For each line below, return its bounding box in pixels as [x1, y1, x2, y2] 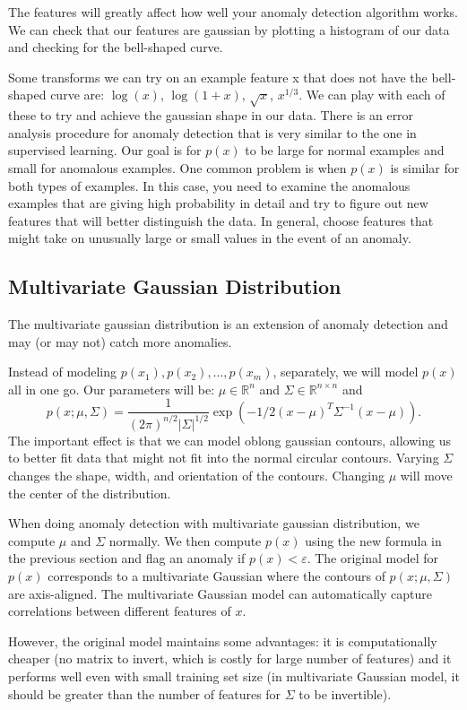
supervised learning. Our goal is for [8, 141, 202, 160]
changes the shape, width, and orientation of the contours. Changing [8, 466, 385, 485]
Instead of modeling [8, 362, 117, 381]
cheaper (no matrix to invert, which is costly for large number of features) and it [8, 649, 452, 668]
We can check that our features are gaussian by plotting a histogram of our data [8, 20, 450, 39]
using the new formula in [305, 531, 442, 550]
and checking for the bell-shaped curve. [8, 38, 223, 56]
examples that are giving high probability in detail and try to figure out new [8, 194, 428, 212]
